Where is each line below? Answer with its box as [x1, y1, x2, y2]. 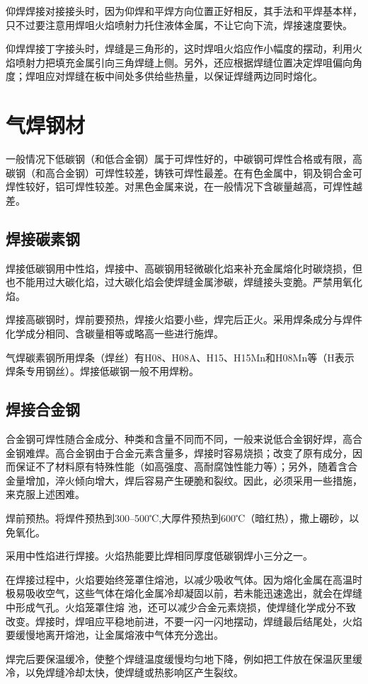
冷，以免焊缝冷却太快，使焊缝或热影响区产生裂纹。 [6, 665, 243, 680]
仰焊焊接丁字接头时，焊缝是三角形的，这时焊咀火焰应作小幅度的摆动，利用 [6, 41, 352, 56]
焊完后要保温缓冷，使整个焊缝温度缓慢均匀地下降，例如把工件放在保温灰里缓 [6, 651, 362, 666]
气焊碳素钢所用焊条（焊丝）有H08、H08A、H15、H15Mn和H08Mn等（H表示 [6, 349, 355, 364]
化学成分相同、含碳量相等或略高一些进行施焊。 [6, 326, 224, 341]
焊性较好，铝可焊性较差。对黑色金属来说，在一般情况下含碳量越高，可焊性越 [6, 179, 362, 194]
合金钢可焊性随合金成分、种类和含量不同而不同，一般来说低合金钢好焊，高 [6, 431, 352, 446]
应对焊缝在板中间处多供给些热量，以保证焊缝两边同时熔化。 [45, 69, 323, 83]
